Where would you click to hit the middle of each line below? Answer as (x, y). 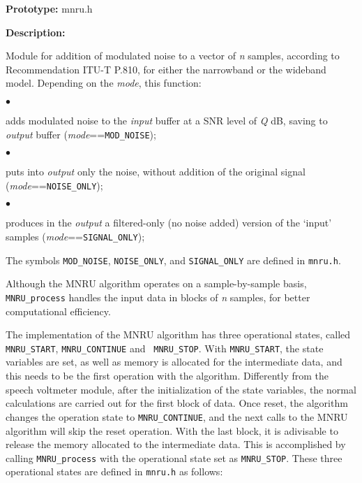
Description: (36, 32)
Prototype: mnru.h (49, 8)
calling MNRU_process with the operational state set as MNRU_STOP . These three (174, 457)
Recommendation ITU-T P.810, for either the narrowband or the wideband (166, 69)
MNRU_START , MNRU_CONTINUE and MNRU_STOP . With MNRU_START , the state (165, 348)
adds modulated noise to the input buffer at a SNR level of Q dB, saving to (167, 120)
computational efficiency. (58, 311)
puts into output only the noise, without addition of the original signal (156, 172)
